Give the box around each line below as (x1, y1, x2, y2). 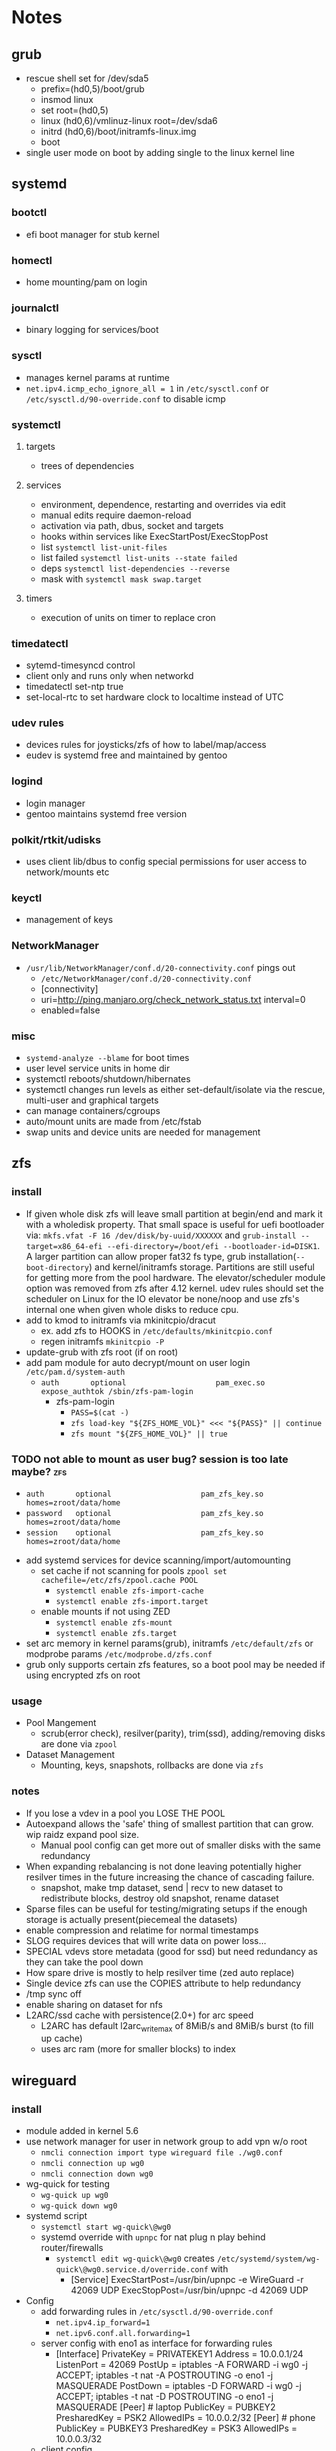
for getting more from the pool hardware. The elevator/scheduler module (25, 1271, 326, 1283)
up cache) (40, 2032, 83, 2045)
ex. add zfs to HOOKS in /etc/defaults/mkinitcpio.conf (40, 1324, 273, 1336)
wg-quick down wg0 (40, 2201, 118, 2211)
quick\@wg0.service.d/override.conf (55, 2265, 209, 2275)
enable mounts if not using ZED (40, 1605, 171, 1617)
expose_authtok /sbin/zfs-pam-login (40, 1386, 194, 1396)
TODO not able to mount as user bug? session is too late (11, 1452, 289, 1466)
